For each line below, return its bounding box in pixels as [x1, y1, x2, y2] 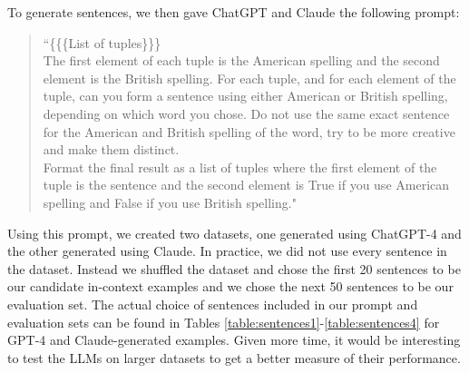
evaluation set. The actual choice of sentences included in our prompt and [7, 294, 418, 313]
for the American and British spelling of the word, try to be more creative [43, 122, 455, 141]
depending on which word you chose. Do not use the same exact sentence [43, 103, 450, 123]
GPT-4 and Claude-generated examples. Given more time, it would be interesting [7, 330, 461, 349]
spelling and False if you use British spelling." [43, 192, 297, 211]
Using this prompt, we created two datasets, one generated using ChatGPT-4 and [7, 223, 462, 242]
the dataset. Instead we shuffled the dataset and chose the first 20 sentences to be [7, 259, 461, 278]
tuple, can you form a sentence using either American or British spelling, [43, 86, 448, 105]
